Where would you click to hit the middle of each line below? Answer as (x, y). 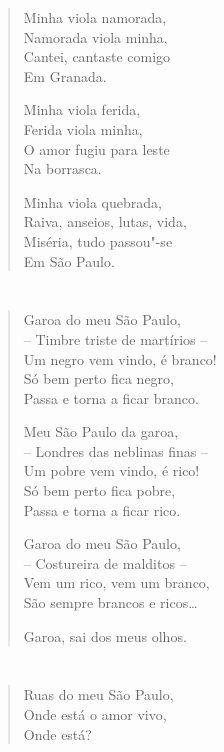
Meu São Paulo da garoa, (101, 431)
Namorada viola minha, (95, 36)
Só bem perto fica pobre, (99, 490)
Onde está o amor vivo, (95, 714)
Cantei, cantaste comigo (97, 56)
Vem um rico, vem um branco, (116, 582)
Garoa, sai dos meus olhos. (105, 635)
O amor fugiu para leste (96, 148)
